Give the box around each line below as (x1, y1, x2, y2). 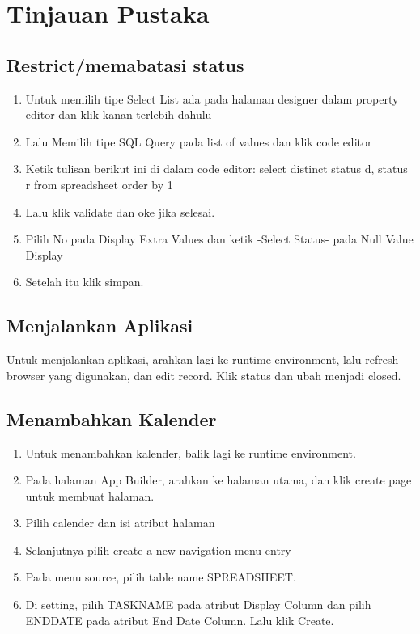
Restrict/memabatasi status (6, 52, 244, 77)
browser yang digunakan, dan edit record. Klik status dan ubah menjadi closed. (6, 366, 401, 383)
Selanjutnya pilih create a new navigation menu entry (25, 541, 291, 558)
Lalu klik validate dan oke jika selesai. (25, 203, 215, 220)
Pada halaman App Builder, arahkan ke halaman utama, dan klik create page (25, 471, 412, 488)
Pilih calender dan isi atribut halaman (25, 514, 215, 531)
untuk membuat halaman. (25, 487, 155, 504)
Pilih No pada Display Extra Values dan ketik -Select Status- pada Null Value (25, 230, 414, 247)
